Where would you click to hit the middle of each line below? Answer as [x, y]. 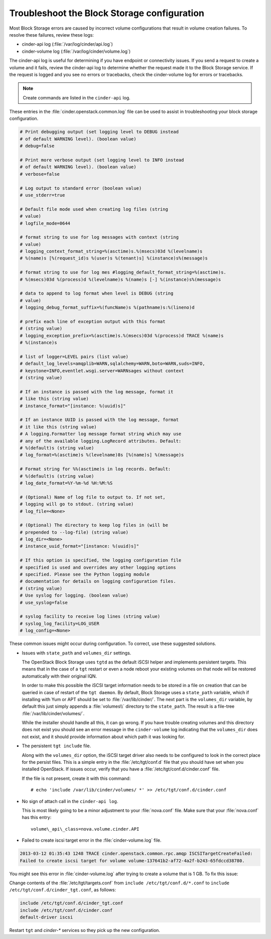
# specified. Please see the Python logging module [85, 574]
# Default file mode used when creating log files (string [94, 209]
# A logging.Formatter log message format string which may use [101, 434]
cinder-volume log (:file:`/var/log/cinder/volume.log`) [76, 51]
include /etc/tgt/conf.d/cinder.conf [66, 910]
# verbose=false [40, 174]
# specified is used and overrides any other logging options [98, 567]
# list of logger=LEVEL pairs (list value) [74, 357]
